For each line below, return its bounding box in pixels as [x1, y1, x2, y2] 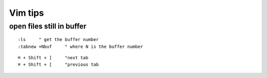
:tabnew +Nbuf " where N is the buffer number [18, 43, 143, 49]
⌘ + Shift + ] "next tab [18, 55, 89, 60]
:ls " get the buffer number [18, 37, 99, 42]
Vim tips [9, 7, 44, 18]
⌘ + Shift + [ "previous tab [18, 62, 99, 68]
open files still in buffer [9, 22, 87, 31]
